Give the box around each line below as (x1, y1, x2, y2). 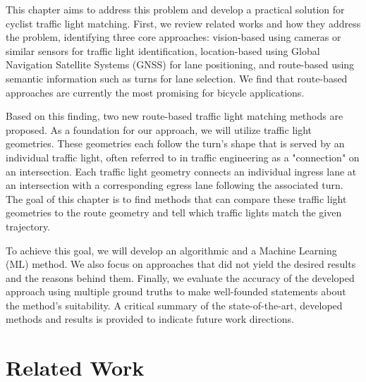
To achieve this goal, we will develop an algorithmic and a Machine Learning (6, 242, 337, 257)
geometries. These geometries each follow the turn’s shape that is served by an (6, 136, 345, 151)
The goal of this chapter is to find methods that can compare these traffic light (6, 191, 347, 206)
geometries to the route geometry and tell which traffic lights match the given (6, 205, 342, 220)
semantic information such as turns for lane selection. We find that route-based (6, 70, 348, 85)
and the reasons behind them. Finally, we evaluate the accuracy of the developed (6, 270, 355, 285)
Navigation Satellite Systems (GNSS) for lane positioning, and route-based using (6, 57, 355, 72)
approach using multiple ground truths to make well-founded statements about (6, 284, 346, 299)
